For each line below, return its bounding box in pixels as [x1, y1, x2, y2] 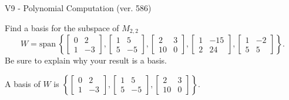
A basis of [5, 77, 41, 89]
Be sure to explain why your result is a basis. [5, 54, 167, 66]
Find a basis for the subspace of [5, 21, 119, 34]
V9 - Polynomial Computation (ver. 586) [5, 2, 152, 14]
